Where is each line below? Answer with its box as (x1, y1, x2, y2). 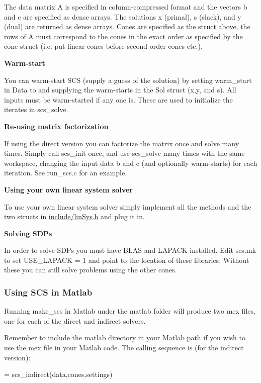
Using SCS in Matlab (4, 285, 93, 298)
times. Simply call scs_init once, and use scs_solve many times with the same (4, 148, 245, 158)
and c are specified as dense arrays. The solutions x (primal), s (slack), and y (4, 11, 241, 22)
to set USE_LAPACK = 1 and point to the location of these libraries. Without (4, 254, 249, 265)
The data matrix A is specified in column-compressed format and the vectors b (4, 2, 247, 12)
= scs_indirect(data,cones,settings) (4, 369, 113, 379)
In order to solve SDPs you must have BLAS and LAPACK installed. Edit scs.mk (4, 245, 256, 255)
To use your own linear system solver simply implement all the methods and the (4, 201, 251, 212)
